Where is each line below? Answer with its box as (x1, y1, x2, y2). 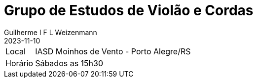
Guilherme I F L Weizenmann (4, 28, 97, 37)
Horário (5, 58, 34, 68)
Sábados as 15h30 (35, 58, 104, 68)
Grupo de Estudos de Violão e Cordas (4, 2, 254, 19)
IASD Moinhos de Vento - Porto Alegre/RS (35, 46, 191, 56)
